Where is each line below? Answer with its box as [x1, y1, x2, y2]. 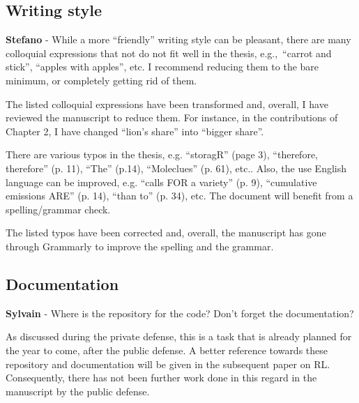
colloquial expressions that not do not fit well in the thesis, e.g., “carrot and [6, 45, 332, 60]
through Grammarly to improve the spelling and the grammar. [6, 238, 274, 253]
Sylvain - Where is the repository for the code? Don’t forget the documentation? [6, 305, 354, 320]
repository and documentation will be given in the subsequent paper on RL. [6, 356, 330, 371]
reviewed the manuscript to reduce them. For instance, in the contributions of [6, 110, 338, 125]
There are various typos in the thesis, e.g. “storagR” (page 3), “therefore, [6, 147, 318, 162]
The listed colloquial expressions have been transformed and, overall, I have [6, 96, 328, 111]
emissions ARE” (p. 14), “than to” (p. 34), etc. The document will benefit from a [6, 188, 353, 203]
